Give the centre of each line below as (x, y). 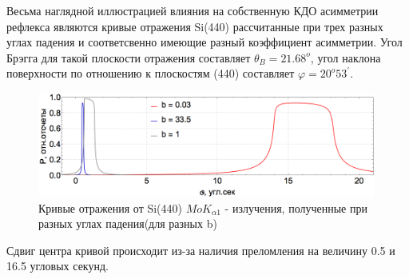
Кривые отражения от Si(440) (110, 207)
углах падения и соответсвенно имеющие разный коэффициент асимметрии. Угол (204, 42)
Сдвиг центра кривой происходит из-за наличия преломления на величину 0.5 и (201, 250)
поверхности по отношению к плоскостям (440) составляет (151, 73)
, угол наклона (345, 57)
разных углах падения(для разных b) (128, 223)
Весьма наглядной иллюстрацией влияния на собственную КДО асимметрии (193, 10)
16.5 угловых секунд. (58, 266)
